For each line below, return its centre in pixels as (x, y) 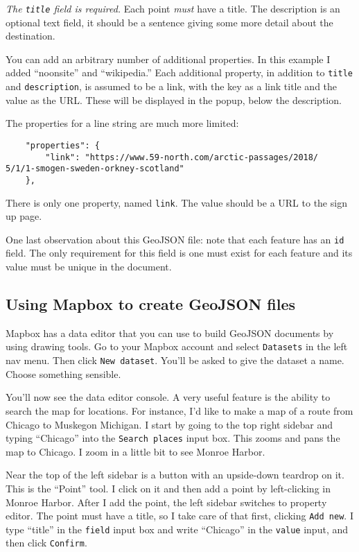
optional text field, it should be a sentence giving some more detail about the (169, 22)
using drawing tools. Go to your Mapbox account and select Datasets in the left (177, 346)
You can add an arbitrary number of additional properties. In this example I (168, 59)
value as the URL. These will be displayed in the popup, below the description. (174, 100)
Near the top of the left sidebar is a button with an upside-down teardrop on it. (175, 475)
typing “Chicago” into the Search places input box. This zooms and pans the (173, 438)
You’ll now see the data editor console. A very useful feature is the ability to (168, 397)
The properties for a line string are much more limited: (122, 123)
